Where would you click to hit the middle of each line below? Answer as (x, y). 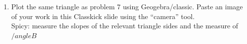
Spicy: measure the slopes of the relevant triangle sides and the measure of (125, 26)
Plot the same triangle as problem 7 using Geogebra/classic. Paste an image (127, 6)
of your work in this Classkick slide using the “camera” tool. (103, 16)
